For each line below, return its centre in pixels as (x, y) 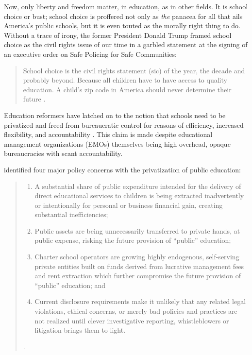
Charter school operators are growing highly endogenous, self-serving (137, 257)
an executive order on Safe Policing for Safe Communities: (90, 54)
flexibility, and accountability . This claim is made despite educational (108, 134)
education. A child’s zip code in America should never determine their (127, 89)
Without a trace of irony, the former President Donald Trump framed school (118, 35)
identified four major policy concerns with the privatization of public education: (122, 169)
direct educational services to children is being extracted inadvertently (139, 195)
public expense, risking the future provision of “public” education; (133, 240)
